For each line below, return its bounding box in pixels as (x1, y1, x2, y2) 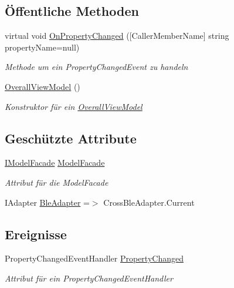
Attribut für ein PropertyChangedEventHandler (5, 272, 173, 284)
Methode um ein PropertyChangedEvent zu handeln (5, 61, 188, 73)
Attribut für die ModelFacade (5, 176, 108, 188)
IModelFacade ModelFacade (5, 156, 105, 169)
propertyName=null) (5, 41, 80, 53)
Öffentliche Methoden (5, 2, 139, 20)
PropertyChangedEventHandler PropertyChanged (5, 252, 184, 264)
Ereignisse (5, 225, 67, 243)
